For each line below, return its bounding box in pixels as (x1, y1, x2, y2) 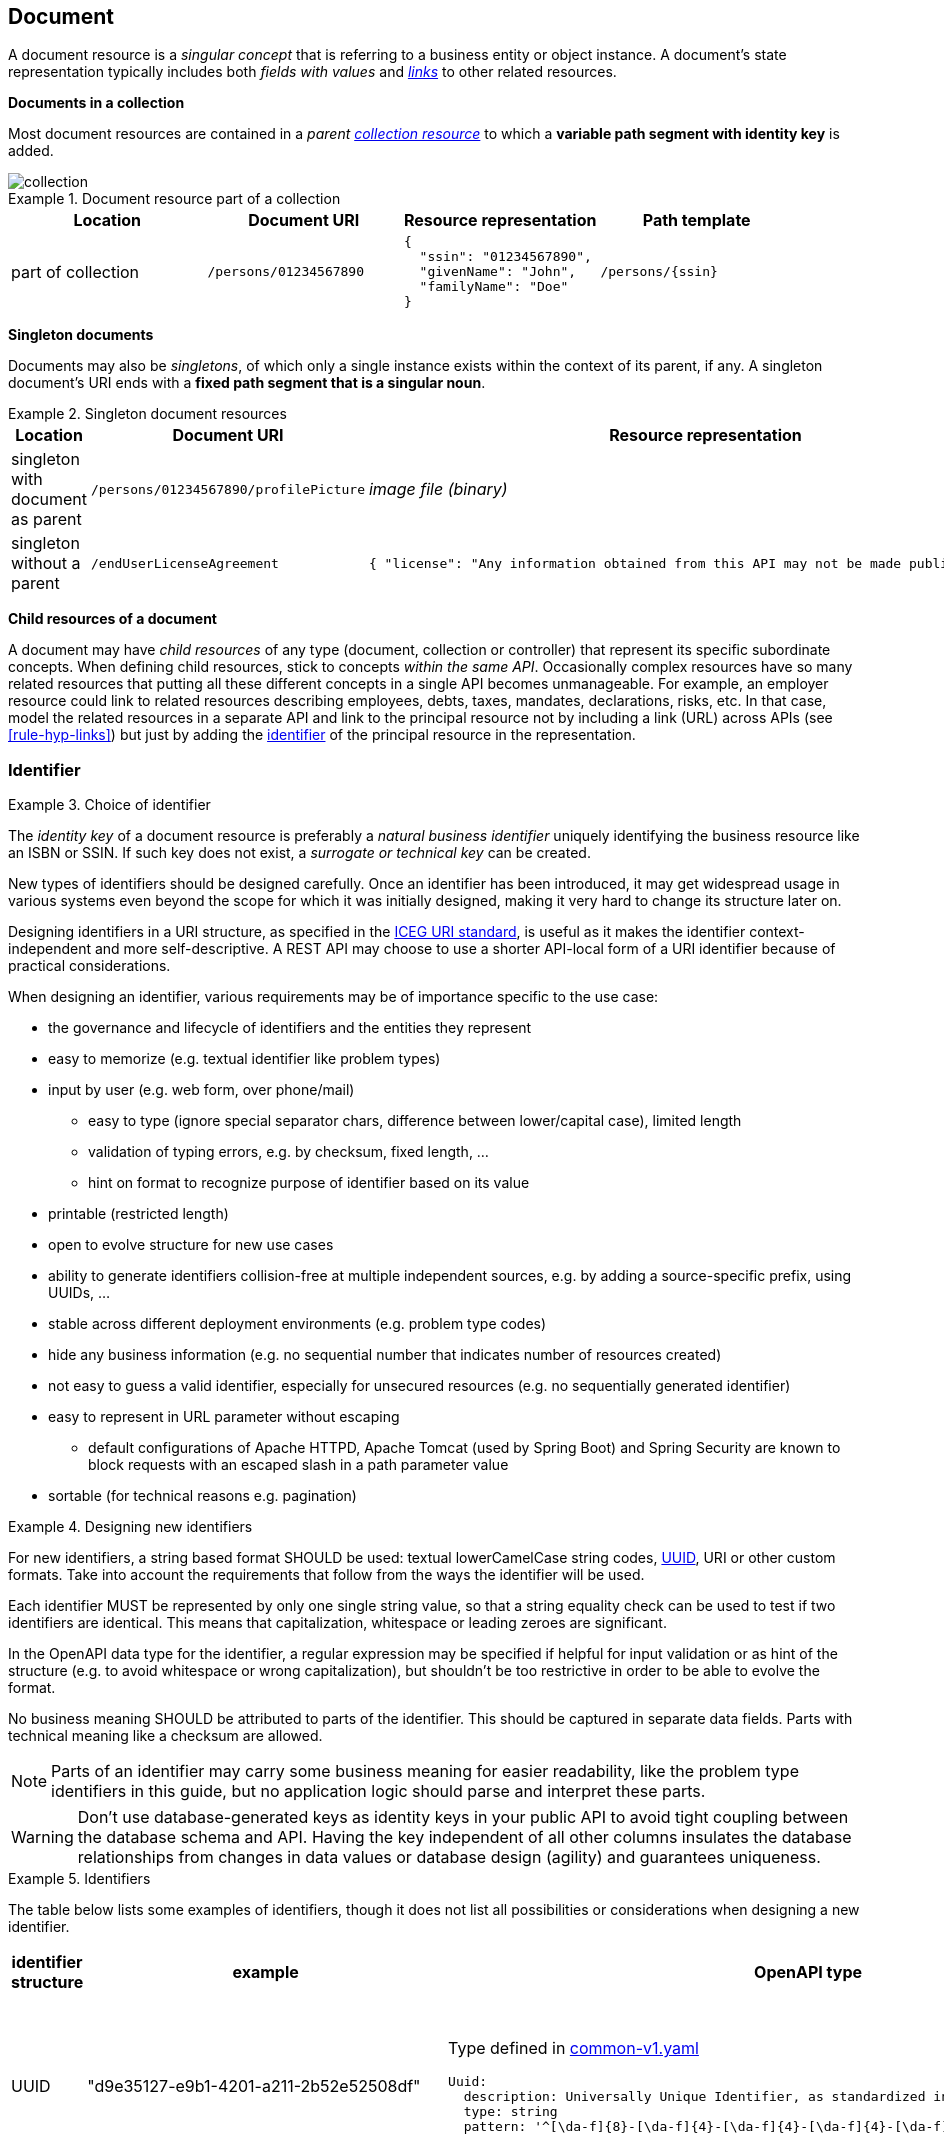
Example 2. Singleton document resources (8, 405, 287, 423)
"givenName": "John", (419, 264, 577, 280)
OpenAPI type (754, 1962, 863, 1983)
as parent (11, 509, 82, 530)
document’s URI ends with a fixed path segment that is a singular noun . (8, 374, 486, 392)
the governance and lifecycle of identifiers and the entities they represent (48, 1019, 532, 1037)
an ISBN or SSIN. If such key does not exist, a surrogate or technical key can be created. (8, 844, 591, 862)
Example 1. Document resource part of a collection (8, 190, 341, 208)
